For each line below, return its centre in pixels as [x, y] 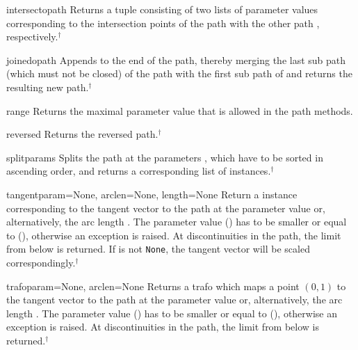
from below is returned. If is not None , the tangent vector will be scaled [158, 249]
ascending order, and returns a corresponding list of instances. [139, 171]
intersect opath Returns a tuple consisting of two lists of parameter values [162, 9]
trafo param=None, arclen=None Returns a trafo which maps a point [153, 286]
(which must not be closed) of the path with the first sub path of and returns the [179, 73]
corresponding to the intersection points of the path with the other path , [163, 23]
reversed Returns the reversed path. [82, 134]
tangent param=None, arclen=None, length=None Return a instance [152, 194]
